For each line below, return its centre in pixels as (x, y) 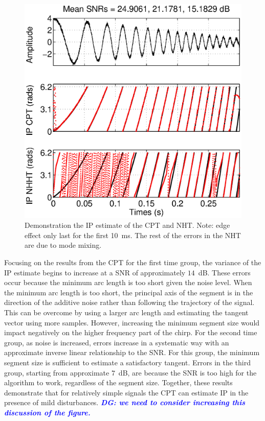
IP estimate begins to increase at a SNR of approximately (95, 272)
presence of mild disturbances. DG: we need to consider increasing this (125, 402)
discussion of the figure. (47, 412)
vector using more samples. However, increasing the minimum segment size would (132, 322)
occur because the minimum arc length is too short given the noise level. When (128, 282)
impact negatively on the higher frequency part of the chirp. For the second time (131, 332)
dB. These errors (224, 272)
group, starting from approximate (57, 372)
